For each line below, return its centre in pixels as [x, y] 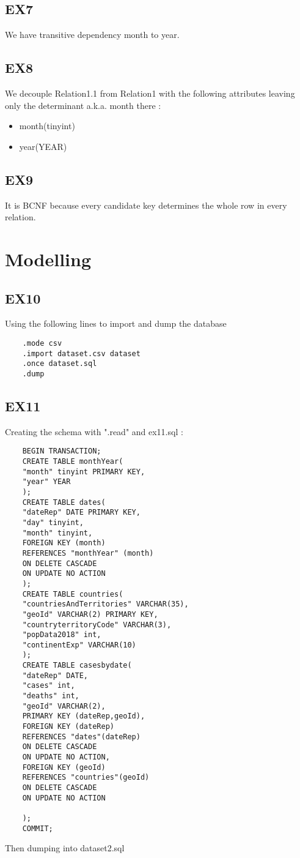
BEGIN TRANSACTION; [62, 451]
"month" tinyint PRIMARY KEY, [84, 472]
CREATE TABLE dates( [64, 502]
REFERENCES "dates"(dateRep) [81, 737]
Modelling [48, 259]
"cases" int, [49, 686]
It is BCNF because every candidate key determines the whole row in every [146, 205]
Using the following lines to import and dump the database [116, 323]
